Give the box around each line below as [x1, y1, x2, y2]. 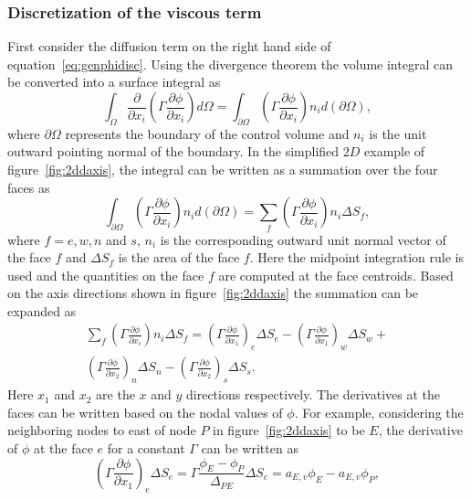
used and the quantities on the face [7, 265, 204, 284]
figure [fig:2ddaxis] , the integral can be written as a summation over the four [7, 159, 438, 178]
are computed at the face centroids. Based [218, 265, 454, 284]
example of [364, 142, 425, 161]
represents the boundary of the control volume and [65, 123, 350, 143]
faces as [7, 177, 50, 197]
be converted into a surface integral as [7, 72, 221, 91]
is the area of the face [118, 248, 240, 267]
